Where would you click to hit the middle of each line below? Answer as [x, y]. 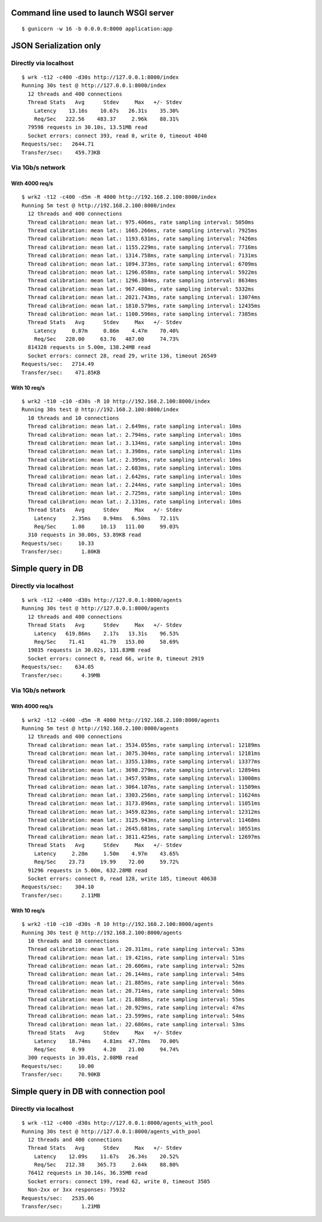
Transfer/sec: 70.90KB [61, 1075]
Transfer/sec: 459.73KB [61, 152]
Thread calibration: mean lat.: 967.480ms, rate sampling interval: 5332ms [141, 289]
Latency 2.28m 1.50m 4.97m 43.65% [106, 854]
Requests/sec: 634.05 [58, 667]
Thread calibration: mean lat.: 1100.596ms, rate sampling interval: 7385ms [143, 314]
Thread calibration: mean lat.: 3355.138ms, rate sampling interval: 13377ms [144, 762]
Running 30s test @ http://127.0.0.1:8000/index [94, 86]
